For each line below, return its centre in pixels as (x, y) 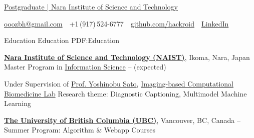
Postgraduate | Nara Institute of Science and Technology (91, 6)
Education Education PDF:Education (62, 40)
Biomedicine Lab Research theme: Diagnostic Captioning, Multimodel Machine (125, 93)
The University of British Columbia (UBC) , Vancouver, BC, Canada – (122, 120)
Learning (18, 103)
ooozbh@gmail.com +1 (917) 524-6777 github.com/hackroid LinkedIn (116, 23)
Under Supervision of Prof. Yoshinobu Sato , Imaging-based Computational (119, 83)
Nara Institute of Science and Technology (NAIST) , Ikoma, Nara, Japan (127, 57)
